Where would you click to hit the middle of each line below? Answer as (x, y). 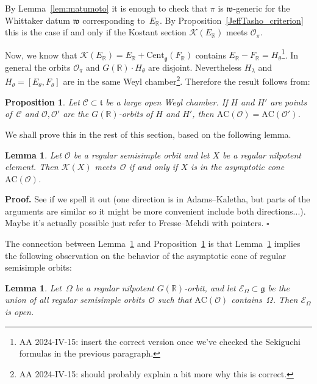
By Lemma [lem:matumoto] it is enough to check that (106, 8)
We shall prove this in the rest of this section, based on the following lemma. (148, 134)
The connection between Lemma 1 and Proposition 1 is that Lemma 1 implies (153, 244)
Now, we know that (41, 55)
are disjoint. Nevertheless (195, 67)
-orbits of (136, 114)
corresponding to (114, 20)
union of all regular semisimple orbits (75, 300)
